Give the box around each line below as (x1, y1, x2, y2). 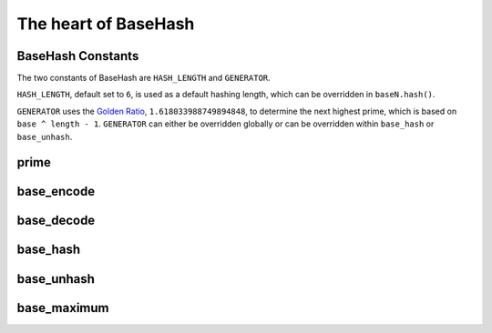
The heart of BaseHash (16, 14, 195, 34)
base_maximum (16, 300, 109, 316)
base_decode (16, 213, 96, 228)
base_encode (16, 184, 96, 199)
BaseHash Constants (16, 48, 139, 64)
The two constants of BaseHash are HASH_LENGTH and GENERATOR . (16, 73, 271, 84)
